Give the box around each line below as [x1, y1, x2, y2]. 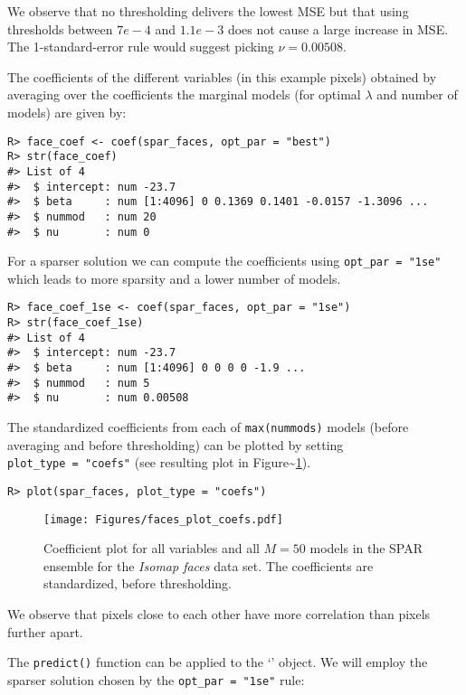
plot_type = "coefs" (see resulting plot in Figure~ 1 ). [7, 453, 311, 472]
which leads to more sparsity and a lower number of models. [7, 268, 341, 287]
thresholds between [7, 19, 113, 38]
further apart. [7, 622, 83, 641]
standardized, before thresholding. [43, 574, 232, 593]
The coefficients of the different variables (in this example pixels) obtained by [7, 67, 437, 86]
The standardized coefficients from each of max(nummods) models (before [7, 418, 409, 436]
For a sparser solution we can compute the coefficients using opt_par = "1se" [7, 251, 442, 270]
